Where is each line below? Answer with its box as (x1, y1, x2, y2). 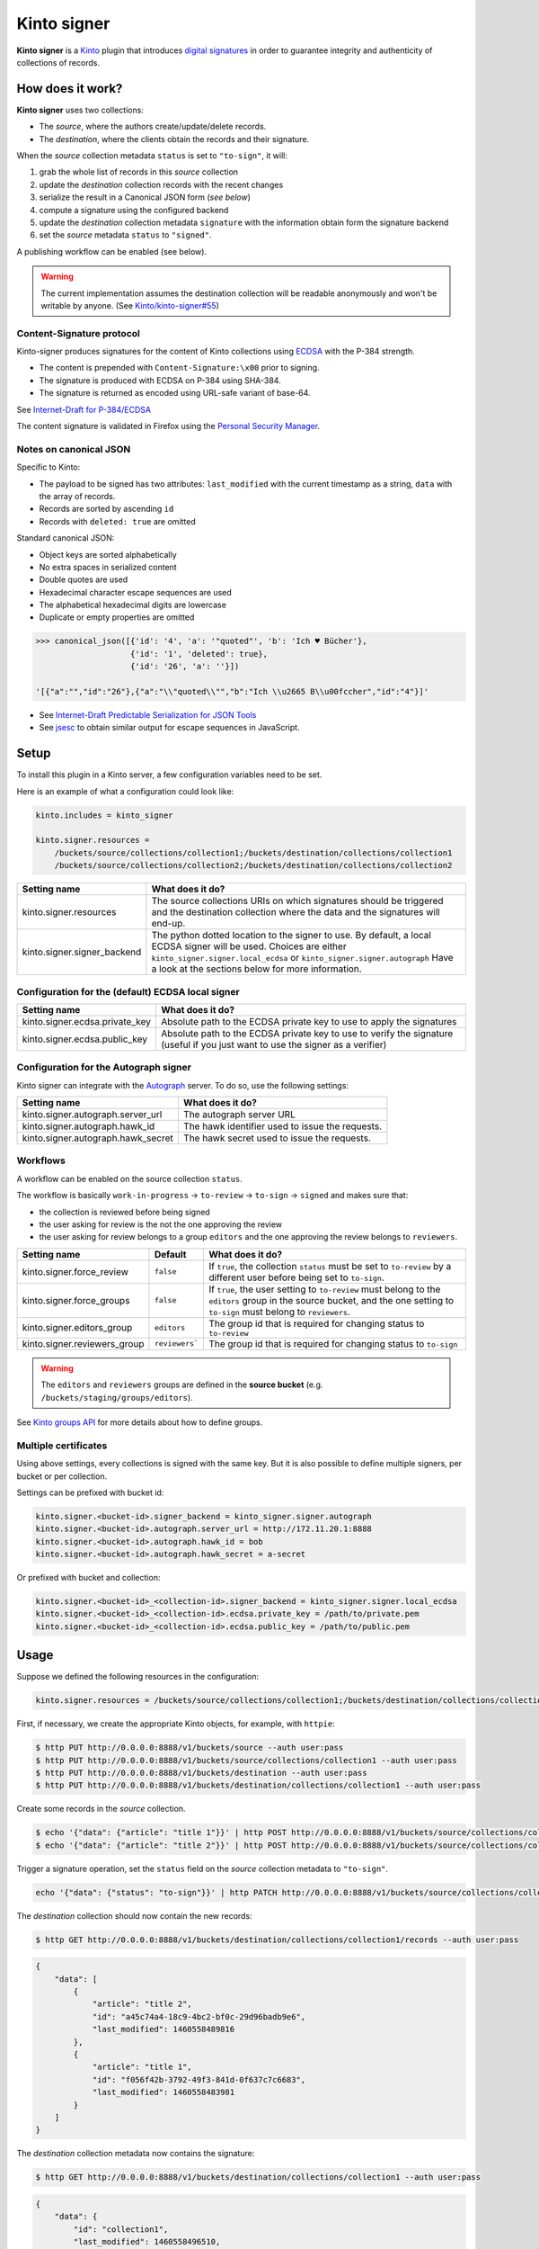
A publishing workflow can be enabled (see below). (16, 246, 207, 256)
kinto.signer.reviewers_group (22, 1337, 145, 1349)
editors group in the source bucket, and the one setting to (208, 1294, 454, 1306)
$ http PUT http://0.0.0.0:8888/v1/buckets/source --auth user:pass (35, 1743, 344, 1753)
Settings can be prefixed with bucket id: (16, 1487, 164, 1498)
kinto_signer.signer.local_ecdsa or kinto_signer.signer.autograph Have (151, 952, 454, 964)
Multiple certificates (16, 1439, 108, 1452)
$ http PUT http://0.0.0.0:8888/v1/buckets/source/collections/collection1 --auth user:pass (35, 1755, 457, 1765)
